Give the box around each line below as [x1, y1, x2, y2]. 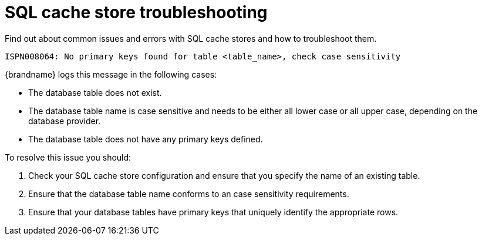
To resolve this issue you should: [5, 152, 132, 162]
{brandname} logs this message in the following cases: [5, 69, 217, 79]
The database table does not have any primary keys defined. [28, 134, 263, 144]
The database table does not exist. [28, 87, 162, 98]
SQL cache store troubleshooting [5, 2, 268, 22]
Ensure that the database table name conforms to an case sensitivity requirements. [28, 188, 349, 199]
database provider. [28, 115, 101, 126]
